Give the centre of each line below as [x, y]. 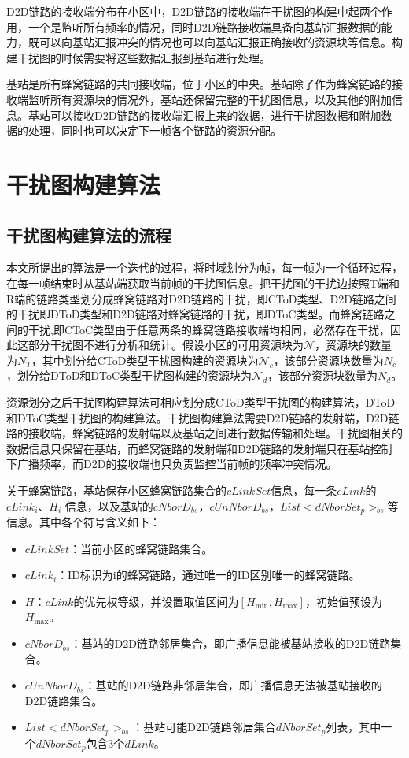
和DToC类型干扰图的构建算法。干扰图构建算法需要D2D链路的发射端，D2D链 [203, 417]
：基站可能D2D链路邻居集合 [204, 727]
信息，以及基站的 [109, 505]
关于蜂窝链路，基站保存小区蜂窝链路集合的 [116, 490]
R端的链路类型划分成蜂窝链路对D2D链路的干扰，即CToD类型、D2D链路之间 [201, 298]
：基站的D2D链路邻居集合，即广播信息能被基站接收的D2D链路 [230, 643]
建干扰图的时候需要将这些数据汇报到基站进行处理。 [138, 57]
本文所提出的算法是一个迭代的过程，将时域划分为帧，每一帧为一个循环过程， [204, 268]
